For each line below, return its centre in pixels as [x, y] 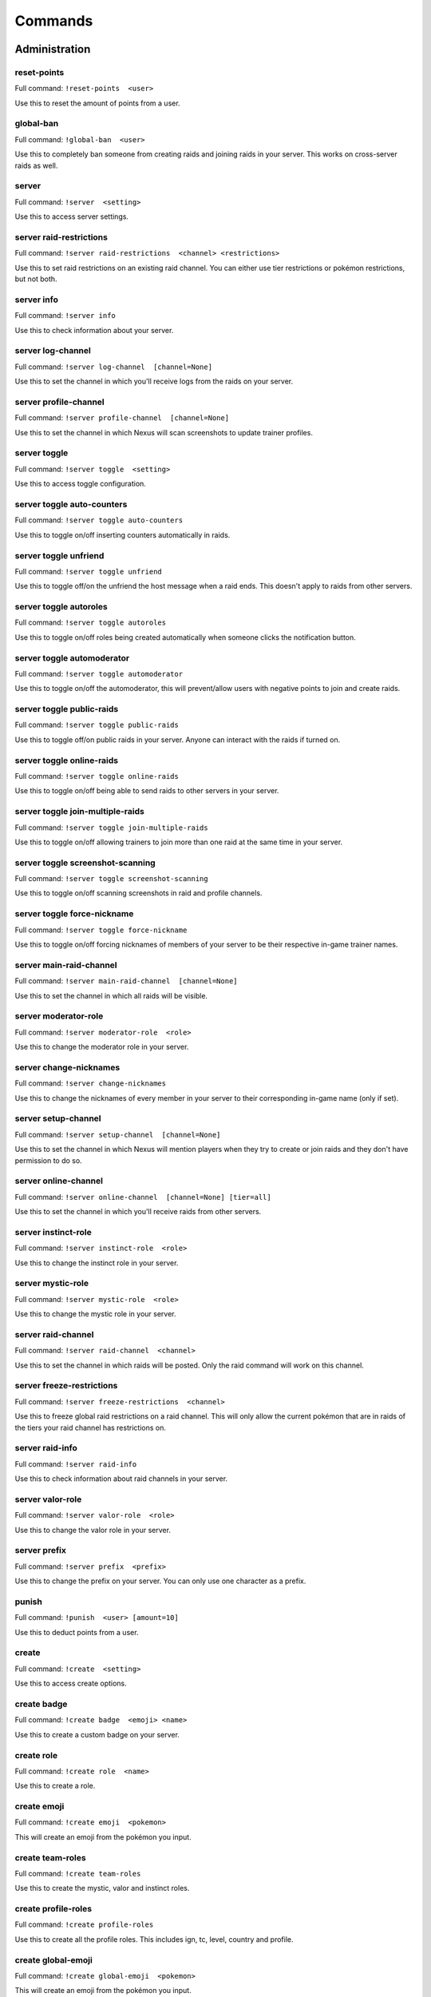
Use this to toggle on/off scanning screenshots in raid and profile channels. [138, 893]
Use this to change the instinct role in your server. [97, 1263]
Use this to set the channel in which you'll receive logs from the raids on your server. [154, 381]
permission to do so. [49, 1160]
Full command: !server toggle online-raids [97, 776]
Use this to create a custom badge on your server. [97, 1734]
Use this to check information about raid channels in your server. [121, 1479]
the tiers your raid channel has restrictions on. [91, 1427]
